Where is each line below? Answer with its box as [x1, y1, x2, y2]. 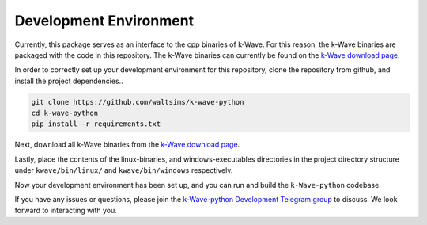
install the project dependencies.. [14, 76, 124, 86]
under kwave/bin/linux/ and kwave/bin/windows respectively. [14, 166, 233, 175]
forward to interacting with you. [14, 206, 118, 215]
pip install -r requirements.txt [31, 120, 161, 128]
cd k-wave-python [31, 109, 99, 118]
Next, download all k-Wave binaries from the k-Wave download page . [14, 139, 240, 150]
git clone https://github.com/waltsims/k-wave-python [31, 97, 244, 106]
